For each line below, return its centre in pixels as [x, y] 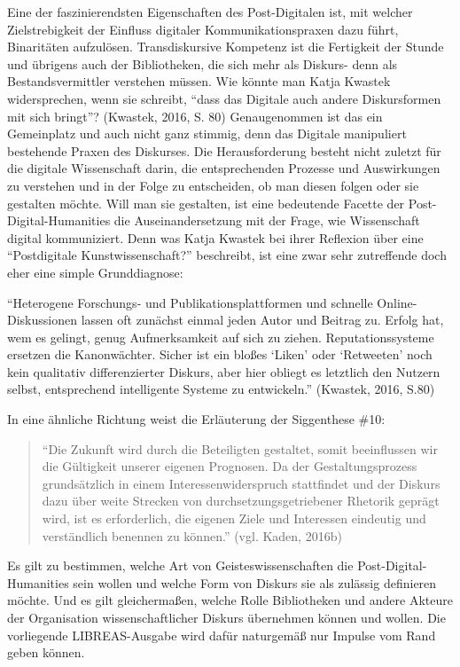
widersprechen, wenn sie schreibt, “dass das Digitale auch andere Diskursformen [224, 98]
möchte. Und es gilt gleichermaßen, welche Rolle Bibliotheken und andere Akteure [230, 600]
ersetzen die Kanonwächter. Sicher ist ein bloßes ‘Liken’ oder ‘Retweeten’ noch [220, 354]
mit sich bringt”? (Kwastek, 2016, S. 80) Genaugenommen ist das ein [195, 116]
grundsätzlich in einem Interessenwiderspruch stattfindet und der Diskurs [241, 483]
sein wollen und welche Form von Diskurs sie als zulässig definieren [255, 582]
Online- [397, 302]
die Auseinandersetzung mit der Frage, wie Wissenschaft [267, 220]
